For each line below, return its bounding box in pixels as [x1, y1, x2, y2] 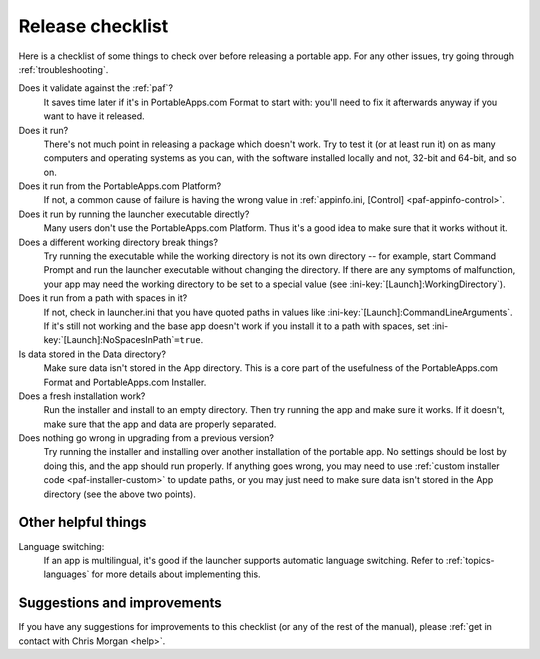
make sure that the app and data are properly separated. [43, 418, 277, 430]
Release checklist [18, 15, 169, 37]
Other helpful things [18, 514, 147, 531]
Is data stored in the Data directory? [18, 348, 167, 360]
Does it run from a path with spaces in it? [18, 292, 188, 304]
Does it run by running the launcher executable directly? [18, 208, 250, 220]
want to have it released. [43, 110, 145, 122]
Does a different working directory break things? [18, 236, 219, 248]
